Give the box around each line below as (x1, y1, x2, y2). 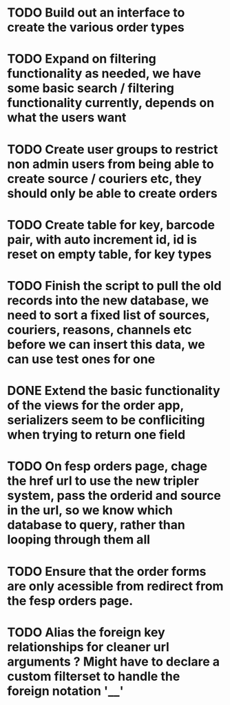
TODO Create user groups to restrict (7, 142, 218, 157)
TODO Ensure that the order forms (7, 563, 207, 579)
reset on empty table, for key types (7, 247, 212, 262)
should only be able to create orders (7, 185, 218, 201)
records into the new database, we (7, 292, 209, 308)
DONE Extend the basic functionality (7, 383, 220, 398)
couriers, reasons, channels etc (7, 322, 192, 338)
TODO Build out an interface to (7, 5, 185, 21)
